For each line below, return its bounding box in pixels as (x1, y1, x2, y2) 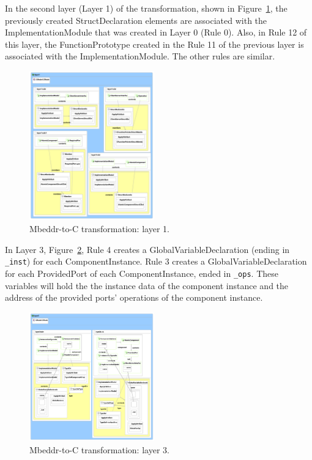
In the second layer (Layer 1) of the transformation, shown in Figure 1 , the (5, 2, 288, 14)
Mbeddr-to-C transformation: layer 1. (29, 222, 169, 235)
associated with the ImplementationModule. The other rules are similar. (5, 50, 275, 62)
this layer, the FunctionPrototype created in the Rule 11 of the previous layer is (5, 37, 304, 50)
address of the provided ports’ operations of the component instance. (5, 291, 263, 304)
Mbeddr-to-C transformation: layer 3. (29, 443, 169, 456)
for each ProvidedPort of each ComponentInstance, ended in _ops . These (5, 266, 278, 279)
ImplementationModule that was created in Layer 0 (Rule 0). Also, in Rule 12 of (5, 26, 307, 39)
